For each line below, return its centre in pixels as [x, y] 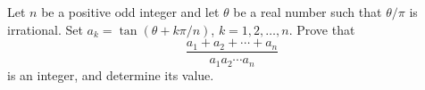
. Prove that [322, 29]
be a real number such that [308, 12]
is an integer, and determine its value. [111, 74]
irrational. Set [45, 29]
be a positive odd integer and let [130, 12]
